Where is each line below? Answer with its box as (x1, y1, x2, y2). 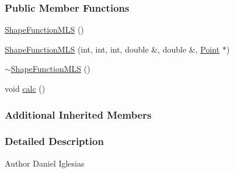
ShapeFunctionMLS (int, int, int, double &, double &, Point (5, 43, 220, 55)
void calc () (5, 82, 46, 94)
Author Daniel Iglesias (5, 157, 85, 169)
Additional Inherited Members (5, 107, 152, 122)
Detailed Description (5, 134, 104, 148)
